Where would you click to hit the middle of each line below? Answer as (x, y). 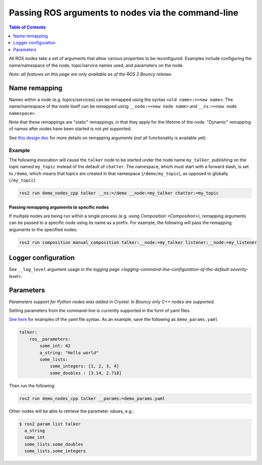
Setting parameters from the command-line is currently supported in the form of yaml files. (100, 310)
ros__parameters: (50, 339)
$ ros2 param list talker (50, 424)
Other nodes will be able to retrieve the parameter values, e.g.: (72, 411)
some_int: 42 (55, 346)
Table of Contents (27, 27)
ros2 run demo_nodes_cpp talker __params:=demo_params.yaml (92, 398)
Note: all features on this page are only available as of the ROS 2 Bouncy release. (91, 74)
